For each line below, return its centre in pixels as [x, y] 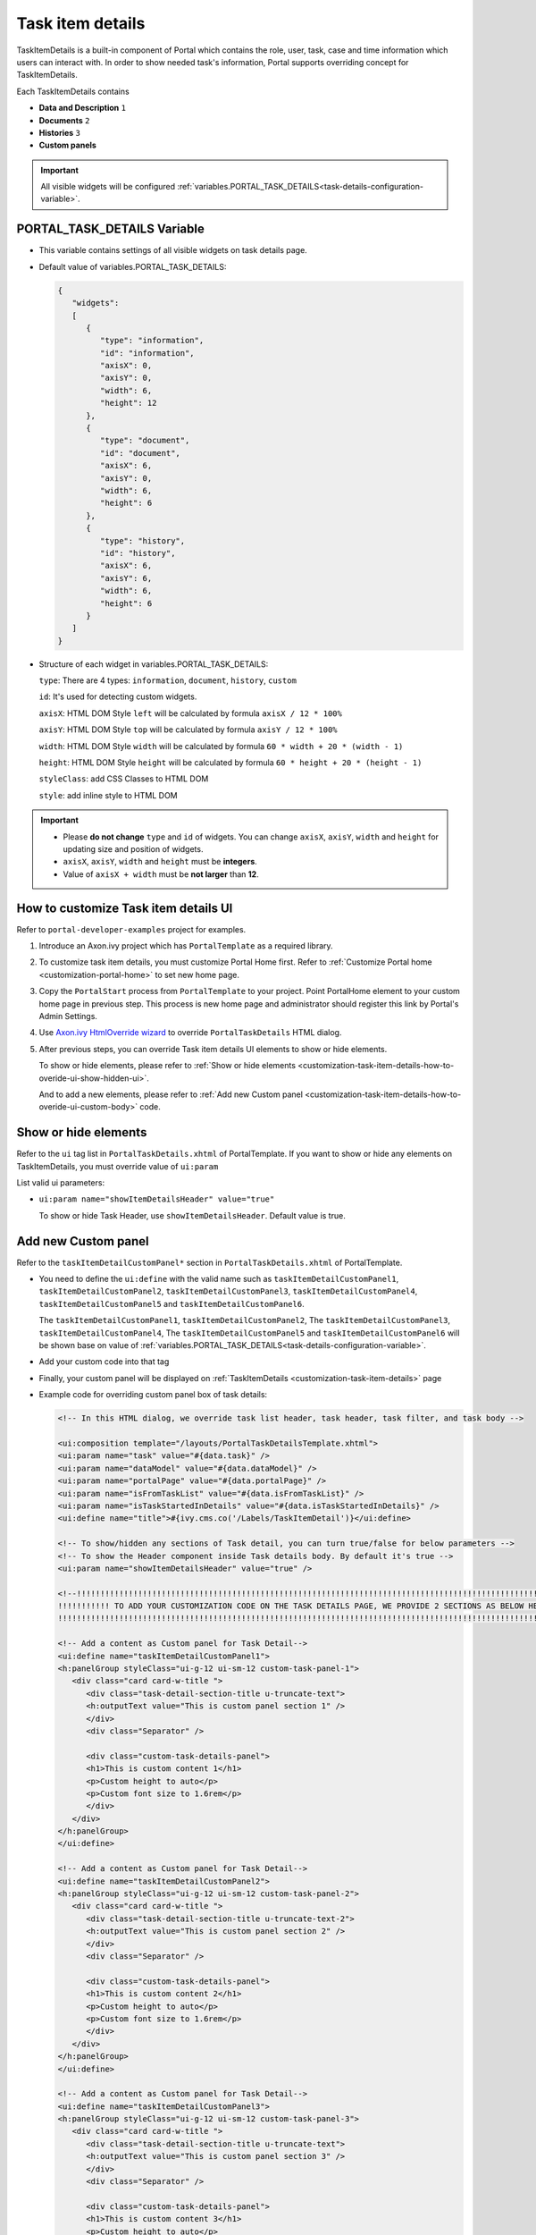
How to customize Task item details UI [125, 908]
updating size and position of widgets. [133, 848]
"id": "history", [138, 553]
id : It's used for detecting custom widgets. [118, 696]
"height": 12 [128, 403]
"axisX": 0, [126, 366]
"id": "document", [140, 453]
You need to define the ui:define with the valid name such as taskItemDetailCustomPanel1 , [219, 1279]
